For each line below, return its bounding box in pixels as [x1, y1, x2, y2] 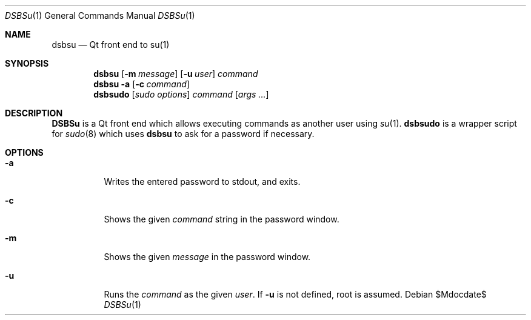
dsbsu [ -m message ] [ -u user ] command [93, 68, 258, 79]
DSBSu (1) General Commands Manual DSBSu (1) [5, 10, 195, 21]
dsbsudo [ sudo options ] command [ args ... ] [93, 89, 269, 99]
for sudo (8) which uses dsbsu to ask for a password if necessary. [52, 128, 315, 139]
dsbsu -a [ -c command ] [93, 79, 190, 89]
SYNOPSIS [5, 58, 49, 68]
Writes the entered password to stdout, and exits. [104, 176, 301, 187]
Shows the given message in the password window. [104, 252, 311, 262]
